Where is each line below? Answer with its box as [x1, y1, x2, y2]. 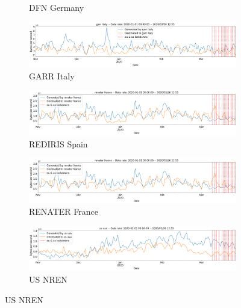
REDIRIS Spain [29, 137, 88, 150]
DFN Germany [29, 1, 84, 13]
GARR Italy [29, 69, 75, 82]
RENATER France [29, 205, 98, 218]
